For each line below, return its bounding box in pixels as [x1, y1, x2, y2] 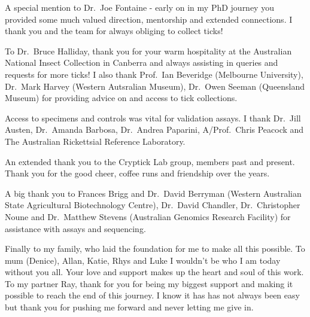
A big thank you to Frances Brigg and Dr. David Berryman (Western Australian [5, 187, 302, 199]
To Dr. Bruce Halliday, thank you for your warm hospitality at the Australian [5, 44, 292, 57]
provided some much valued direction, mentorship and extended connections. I [5, 13, 293, 25]
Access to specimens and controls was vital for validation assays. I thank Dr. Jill [5, 111, 301, 124]
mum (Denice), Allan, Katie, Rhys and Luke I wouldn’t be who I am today [5, 254, 281, 266]
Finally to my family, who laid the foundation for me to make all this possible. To [5, 242, 305, 255]
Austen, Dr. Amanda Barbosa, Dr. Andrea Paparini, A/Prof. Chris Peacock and [5, 123, 304, 136]
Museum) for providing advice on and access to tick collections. [5, 92, 238, 104]
